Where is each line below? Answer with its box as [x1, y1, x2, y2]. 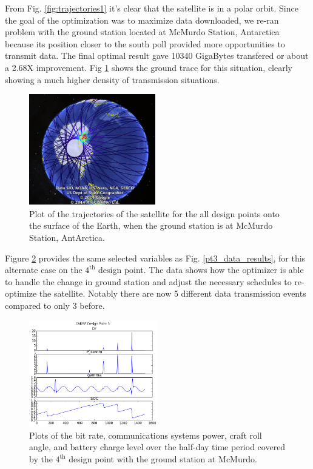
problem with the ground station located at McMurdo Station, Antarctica [5, 25, 280, 38]
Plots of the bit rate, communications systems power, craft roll [29, 428, 262, 441]
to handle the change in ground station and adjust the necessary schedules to [5, 275, 292, 288]
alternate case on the [5, 263, 82, 276]
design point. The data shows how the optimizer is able [98, 263, 304, 276]
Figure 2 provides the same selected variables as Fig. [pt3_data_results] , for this [5, 251, 306, 264]
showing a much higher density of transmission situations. [5, 73, 220, 86]
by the [29, 453, 53, 465]
